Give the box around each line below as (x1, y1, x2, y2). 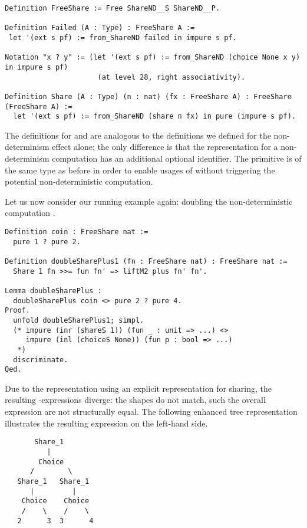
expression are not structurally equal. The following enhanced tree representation (5, 405, 298, 418)
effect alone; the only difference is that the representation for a (52, 140, 278, 153)
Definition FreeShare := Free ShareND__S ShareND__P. (5, 4, 220, 12)
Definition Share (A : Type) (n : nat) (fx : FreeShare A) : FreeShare (5, 92, 292, 101)
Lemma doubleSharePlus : (5, 286, 102, 295)
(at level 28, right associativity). (97, 73, 246, 81)
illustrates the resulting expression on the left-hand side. (5, 417, 208, 429)
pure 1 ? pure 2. (13, 237, 81, 246)
